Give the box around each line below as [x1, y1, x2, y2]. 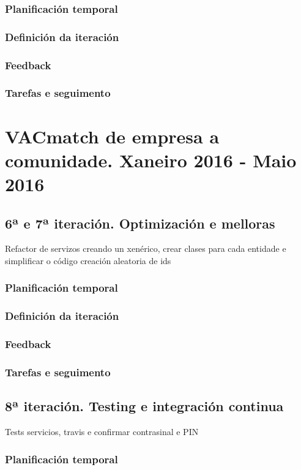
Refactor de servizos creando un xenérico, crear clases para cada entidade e [5, 242, 286, 255]
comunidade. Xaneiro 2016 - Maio [5, 147, 297, 172]
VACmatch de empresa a [5, 123, 220, 148]
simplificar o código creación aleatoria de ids [5, 254, 171, 267]
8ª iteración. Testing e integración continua [5, 396, 284, 415]
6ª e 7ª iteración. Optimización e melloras [5, 213, 275, 232]
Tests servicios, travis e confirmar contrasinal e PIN [5, 425, 199, 438]
